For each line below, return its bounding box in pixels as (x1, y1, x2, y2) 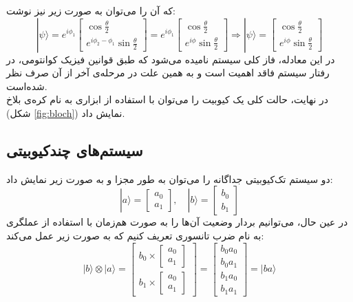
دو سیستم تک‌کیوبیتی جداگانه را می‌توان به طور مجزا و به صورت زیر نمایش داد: (6, 171, 333, 186)
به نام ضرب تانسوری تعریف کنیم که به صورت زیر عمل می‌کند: (6, 228, 264, 242)
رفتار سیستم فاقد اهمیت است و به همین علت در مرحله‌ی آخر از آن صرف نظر (6, 65, 330, 80)
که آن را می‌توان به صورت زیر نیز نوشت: (6, 3, 175, 17)
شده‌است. (6, 78, 47, 93)
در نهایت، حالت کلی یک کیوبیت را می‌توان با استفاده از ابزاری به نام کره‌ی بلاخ (6, 92, 329, 107)
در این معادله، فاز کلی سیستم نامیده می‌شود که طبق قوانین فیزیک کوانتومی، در (6, 52, 335, 66)
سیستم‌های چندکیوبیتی (6, 139, 143, 160)
